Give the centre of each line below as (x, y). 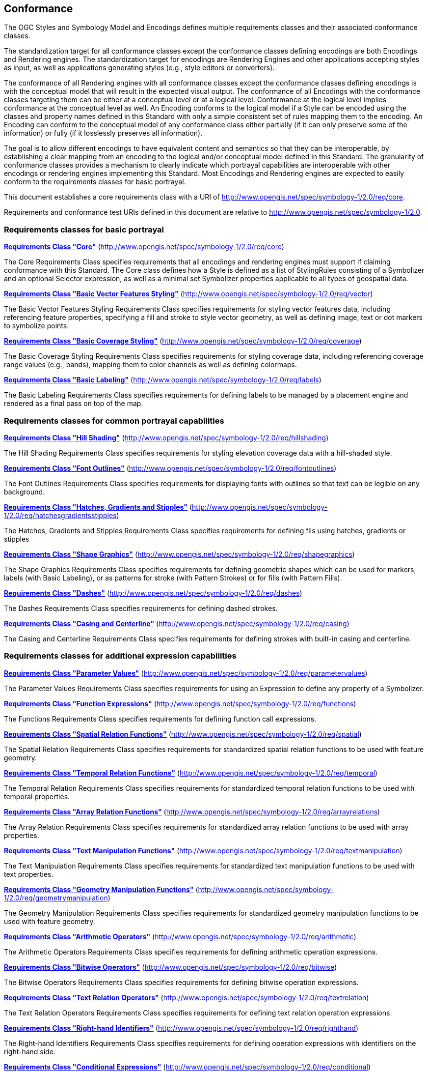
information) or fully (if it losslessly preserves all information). (103, 133)
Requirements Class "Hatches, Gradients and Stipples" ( (98, 507)
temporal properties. (37, 796)
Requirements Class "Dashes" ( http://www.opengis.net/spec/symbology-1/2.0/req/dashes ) (153, 593)
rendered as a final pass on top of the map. (74, 404)
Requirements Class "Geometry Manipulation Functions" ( (101, 889)
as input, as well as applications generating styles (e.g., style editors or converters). (139, 68)
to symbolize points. (37, 326)
